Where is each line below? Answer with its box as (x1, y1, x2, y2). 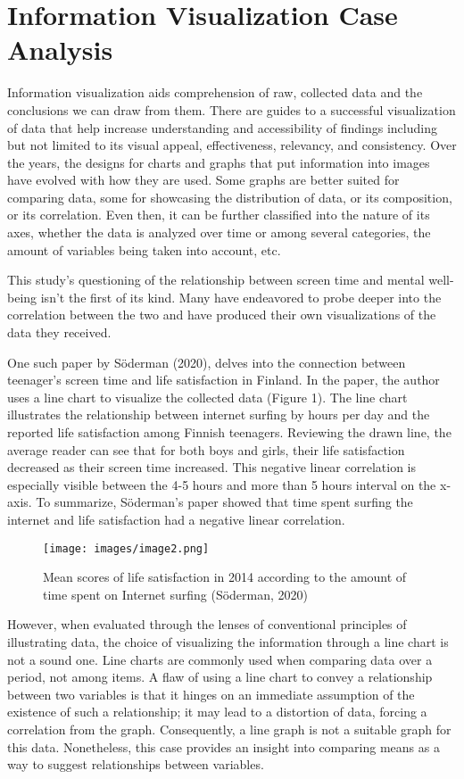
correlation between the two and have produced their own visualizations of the (7, 305, 436, 324)
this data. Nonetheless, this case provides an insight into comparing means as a (7, 737, 440, 756)
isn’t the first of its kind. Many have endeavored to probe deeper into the (40, 287, 442, 306)
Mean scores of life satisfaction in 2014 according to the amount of (43, 568, 407, 586)
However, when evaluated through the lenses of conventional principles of (7, 615, 407, 634)
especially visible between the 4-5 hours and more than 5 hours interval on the (7, 475, 436, 493)
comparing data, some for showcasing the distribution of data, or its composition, (7, 187, 452, 206)
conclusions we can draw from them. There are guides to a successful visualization (7, 100, 456, 119)
